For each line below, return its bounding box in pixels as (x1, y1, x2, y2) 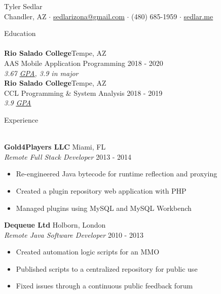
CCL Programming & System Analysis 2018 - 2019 (4, 87, 163, 98)
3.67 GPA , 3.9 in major (4, 67, 79, 78)
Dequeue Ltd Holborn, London (4, 219, 106, 230)
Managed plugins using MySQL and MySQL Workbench (16, 202, 192, 213)
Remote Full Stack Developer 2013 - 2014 (4, 151, 132, 162)
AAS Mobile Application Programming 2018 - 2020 (4, 57, 163, 68)
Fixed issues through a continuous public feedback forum (16, 280, 193, 291)
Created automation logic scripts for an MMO (16, 246, 160, 257)
